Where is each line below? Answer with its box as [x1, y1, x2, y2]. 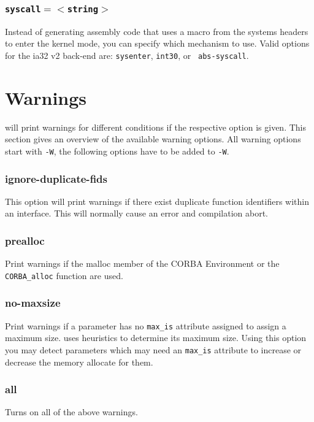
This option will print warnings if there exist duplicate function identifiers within [5, 194, 309, 207]
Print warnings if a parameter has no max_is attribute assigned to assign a [5, 319, 286, 332]
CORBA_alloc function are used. [5, 269, 123, 282]
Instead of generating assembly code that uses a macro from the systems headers [5, 25, 308, 37]
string [67, 4, 99, 14]
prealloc [5, 232, 45, 248]
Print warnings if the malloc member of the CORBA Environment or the [5, 257, 280, 270]
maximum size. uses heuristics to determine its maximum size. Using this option [5, 331, 307, 344]
